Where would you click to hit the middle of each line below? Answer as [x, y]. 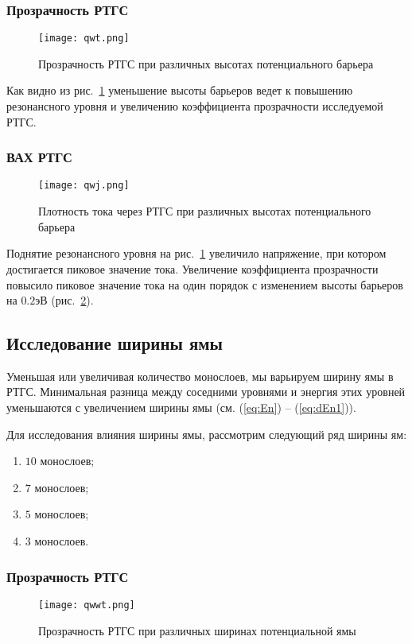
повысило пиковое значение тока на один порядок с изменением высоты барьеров [205, 284]
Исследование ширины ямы [115, 343]
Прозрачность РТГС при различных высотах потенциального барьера [206, 63]
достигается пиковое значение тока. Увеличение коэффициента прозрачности [192, 268]
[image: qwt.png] [84, 39]
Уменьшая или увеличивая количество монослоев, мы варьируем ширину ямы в [200, 376]
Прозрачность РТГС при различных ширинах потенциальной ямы [197, 630]
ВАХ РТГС [39, 157]
